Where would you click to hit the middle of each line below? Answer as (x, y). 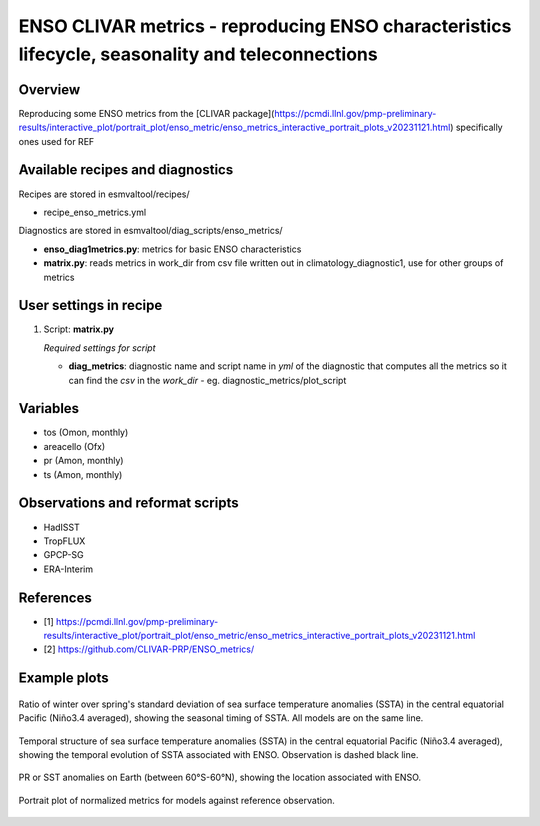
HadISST (61, 527)
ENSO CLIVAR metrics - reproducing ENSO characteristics (265, 26)
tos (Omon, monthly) (86, 432)
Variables (49, 408)
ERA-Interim (68, 569)
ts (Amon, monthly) (83, 474)
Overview (49, 89)
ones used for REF (56, 141)
